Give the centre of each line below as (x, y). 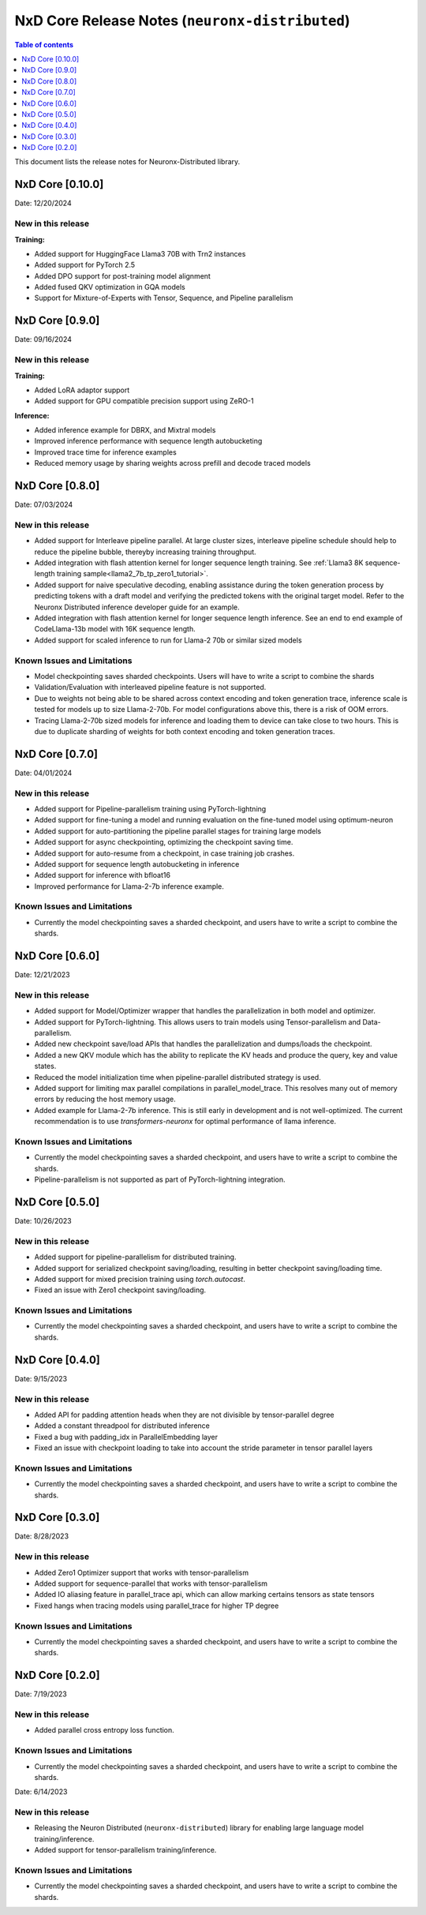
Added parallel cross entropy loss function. (105, 1730)
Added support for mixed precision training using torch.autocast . (140, 1279)
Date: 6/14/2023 (41, 1792)
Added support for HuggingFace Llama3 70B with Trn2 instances (140, 253)
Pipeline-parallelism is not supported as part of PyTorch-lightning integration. (160, 1179)
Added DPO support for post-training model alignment (122, 275)
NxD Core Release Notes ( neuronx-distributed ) (182, 21)
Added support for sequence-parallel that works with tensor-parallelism (151, 1583)
